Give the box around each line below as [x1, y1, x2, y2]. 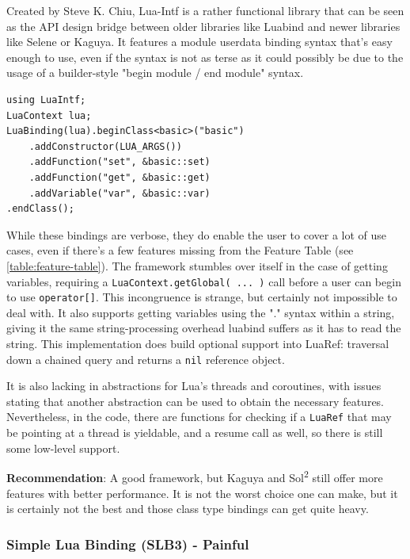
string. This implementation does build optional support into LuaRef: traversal [6, 335, 389, 351]
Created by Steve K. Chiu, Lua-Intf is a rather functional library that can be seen [6, 2, 404, 18]
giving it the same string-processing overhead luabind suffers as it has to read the [6, 320, 401, 336]
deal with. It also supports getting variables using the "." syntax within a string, [6, 304, 395, 320]
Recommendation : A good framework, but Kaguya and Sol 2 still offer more [6, 467, 383, 485]
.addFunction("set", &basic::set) [28, 156, 211, 168]
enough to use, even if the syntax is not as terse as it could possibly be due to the [6, 48, 404, 65]
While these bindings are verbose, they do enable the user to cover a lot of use [6, 226, 387, 243]
